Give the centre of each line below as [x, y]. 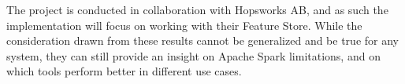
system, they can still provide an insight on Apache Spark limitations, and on [193, 55]
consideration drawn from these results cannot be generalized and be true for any [202, 40]
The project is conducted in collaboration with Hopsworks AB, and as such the [197, 9]
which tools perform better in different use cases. [124, 71]
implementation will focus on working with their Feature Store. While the [184, 25]
